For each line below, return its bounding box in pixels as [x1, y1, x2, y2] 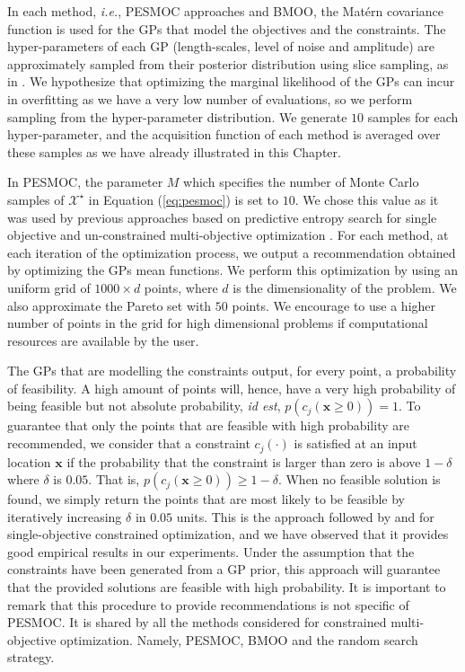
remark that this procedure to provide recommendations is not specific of [7, 595, 409, 614]
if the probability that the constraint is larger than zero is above [66, 452, 421, 471]
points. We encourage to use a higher [232, 296, 436, 314]
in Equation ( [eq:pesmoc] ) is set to [88, 190, 278, 208]
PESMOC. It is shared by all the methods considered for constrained [7, 613, 387, 632]
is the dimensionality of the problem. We [232, 278, 457, 296]
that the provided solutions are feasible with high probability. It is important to [7, 578, 446, 597]
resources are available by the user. [7, 331, 199, 349]
